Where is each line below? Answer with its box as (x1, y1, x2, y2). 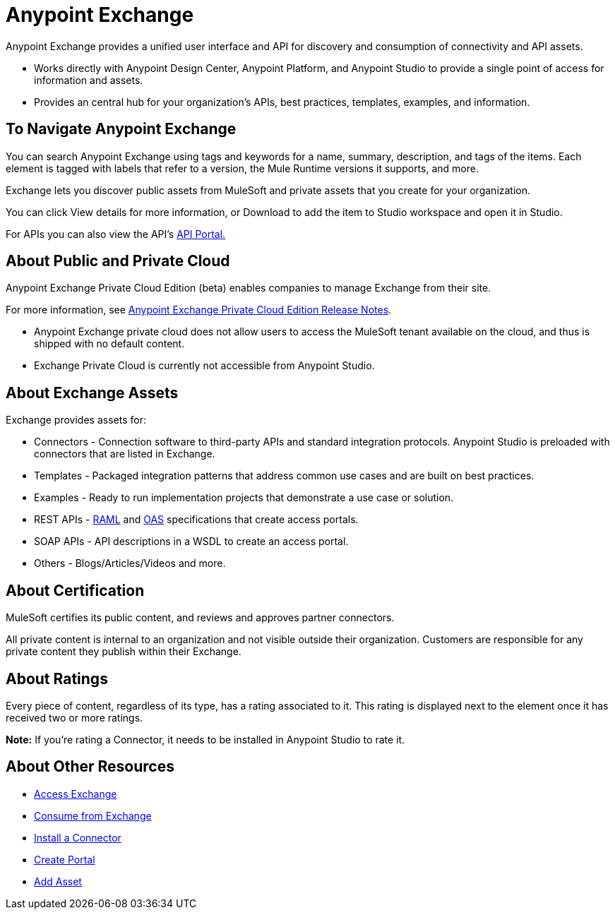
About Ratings (6, 669, 108, 688)
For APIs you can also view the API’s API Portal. (6, 227, 226, 240)
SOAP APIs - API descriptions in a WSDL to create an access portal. (34, 535, 349, 548)
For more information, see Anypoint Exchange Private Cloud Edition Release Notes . (6, 304, 392, 316)
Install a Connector (34, 831, 121, 844)
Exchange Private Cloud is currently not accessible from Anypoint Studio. (34, 359, 375, 372)
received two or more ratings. (6, 711, 143, 724)
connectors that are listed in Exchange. (34, 448, 215, 460)
